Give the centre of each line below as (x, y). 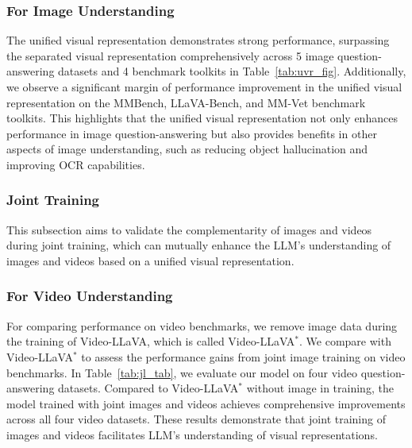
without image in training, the (320, 388)
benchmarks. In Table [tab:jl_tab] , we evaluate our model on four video (182, 372)
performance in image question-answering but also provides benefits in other (192, 133)
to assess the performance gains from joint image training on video (243, 356)
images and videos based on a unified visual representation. (150, 260)
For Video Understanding (90, 296)
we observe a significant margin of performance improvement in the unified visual (204, 87)
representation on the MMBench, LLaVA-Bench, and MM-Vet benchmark (186, 102)
